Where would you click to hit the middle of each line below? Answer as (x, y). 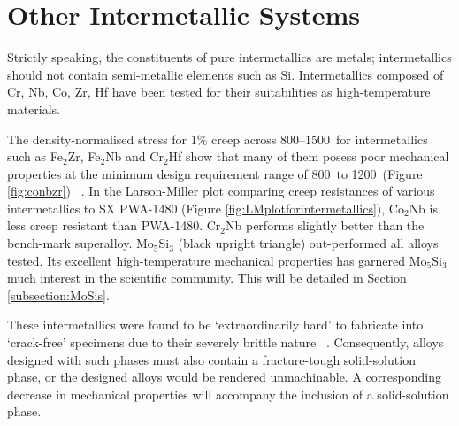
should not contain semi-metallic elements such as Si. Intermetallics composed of (226, 74)
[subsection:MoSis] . (58, 294)
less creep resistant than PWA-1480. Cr (114, 225)
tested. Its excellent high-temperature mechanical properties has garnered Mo (217, 260)
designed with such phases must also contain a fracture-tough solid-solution (211, 359)
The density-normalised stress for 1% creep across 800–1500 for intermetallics (218, 139)
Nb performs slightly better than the (325, 225)
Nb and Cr (134, 156)
